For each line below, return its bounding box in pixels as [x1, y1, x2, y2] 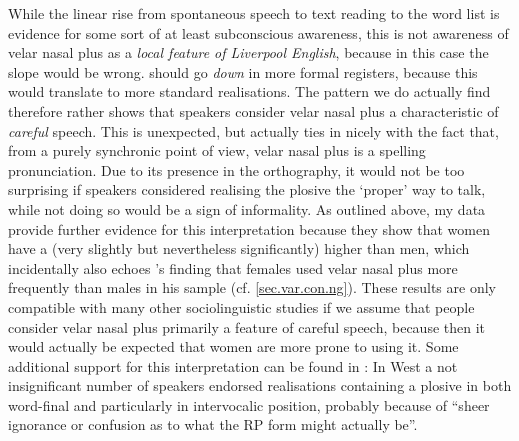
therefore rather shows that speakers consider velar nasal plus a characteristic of [8, 100, 499, 121]
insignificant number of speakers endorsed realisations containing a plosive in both [8, 375, 512, 396]
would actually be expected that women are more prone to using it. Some [8, 336, 459, 357]
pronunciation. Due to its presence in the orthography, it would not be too [8, 159, 465, 180]
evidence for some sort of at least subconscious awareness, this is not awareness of [8, 22, 509, 43]
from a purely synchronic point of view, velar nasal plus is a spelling [8, 140, 426, 161]
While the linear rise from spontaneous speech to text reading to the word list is [8, 3, 500, 23]
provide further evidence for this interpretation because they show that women [8, 218, 490, 239]
